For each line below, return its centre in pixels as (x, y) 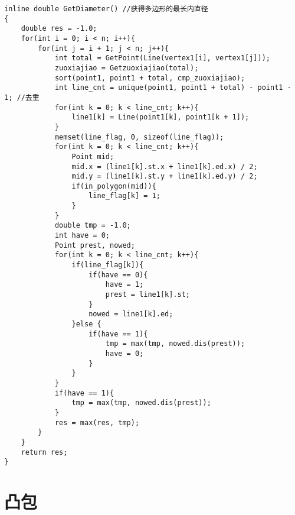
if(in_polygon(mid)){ (114, 186)
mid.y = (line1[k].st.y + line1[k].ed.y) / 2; (165, 176)
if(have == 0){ (118, 275)
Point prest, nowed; (95, 245)
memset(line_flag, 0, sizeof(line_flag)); (139, 137)
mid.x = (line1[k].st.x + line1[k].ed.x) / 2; (165, 166)
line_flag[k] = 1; (124, 196)
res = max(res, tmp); (97, 422)
